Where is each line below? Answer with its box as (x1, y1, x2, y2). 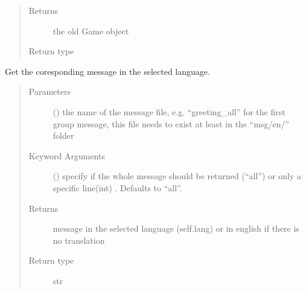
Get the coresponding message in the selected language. (5, 65, 210, 77)
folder (53, 129, 74, 142)
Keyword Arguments (28, 149, 105, 162)
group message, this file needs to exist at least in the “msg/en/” (53, 117, 290, 130)
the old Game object (53, 24, 129, 37)
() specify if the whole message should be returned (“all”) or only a (53, 170, 301, 182)
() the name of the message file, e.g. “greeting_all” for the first (53, 105, 285, 118)
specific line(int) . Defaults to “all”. (53, 181, 182, 194)
